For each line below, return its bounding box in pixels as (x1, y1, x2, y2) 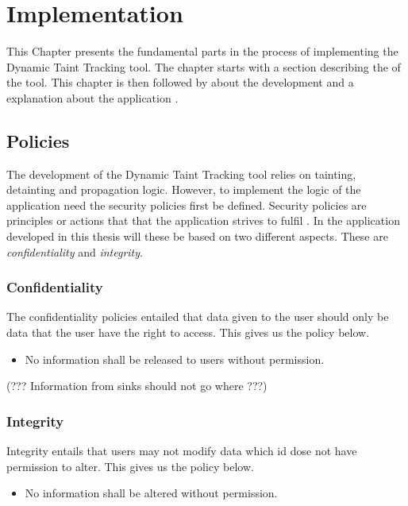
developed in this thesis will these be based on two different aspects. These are (6, 228, 388, 245)
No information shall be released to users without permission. (25, 350, 325, 367)
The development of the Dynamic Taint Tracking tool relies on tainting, (6, 165, 356, 182)
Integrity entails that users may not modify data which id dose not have (6, 442, 357, 459)
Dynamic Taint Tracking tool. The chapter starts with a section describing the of (6, 58, 401, 75)
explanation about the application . (6, 89, 179, 106)
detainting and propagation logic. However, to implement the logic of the (6, 181, 361, 198)
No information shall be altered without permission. (25, 485, 278, 501)
